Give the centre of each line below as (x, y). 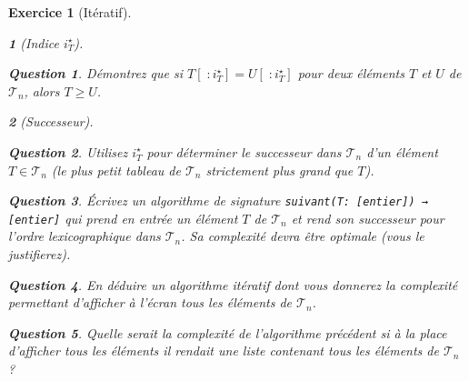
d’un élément (402, 151)
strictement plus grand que (279, 170)
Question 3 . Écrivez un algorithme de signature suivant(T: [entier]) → (218, 201)
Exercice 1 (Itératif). (70, 12)
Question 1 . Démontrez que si (96, 73)
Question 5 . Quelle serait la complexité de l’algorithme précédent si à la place (228, 332)
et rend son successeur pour (368, 218)
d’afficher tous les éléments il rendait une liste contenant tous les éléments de (224, 351)
